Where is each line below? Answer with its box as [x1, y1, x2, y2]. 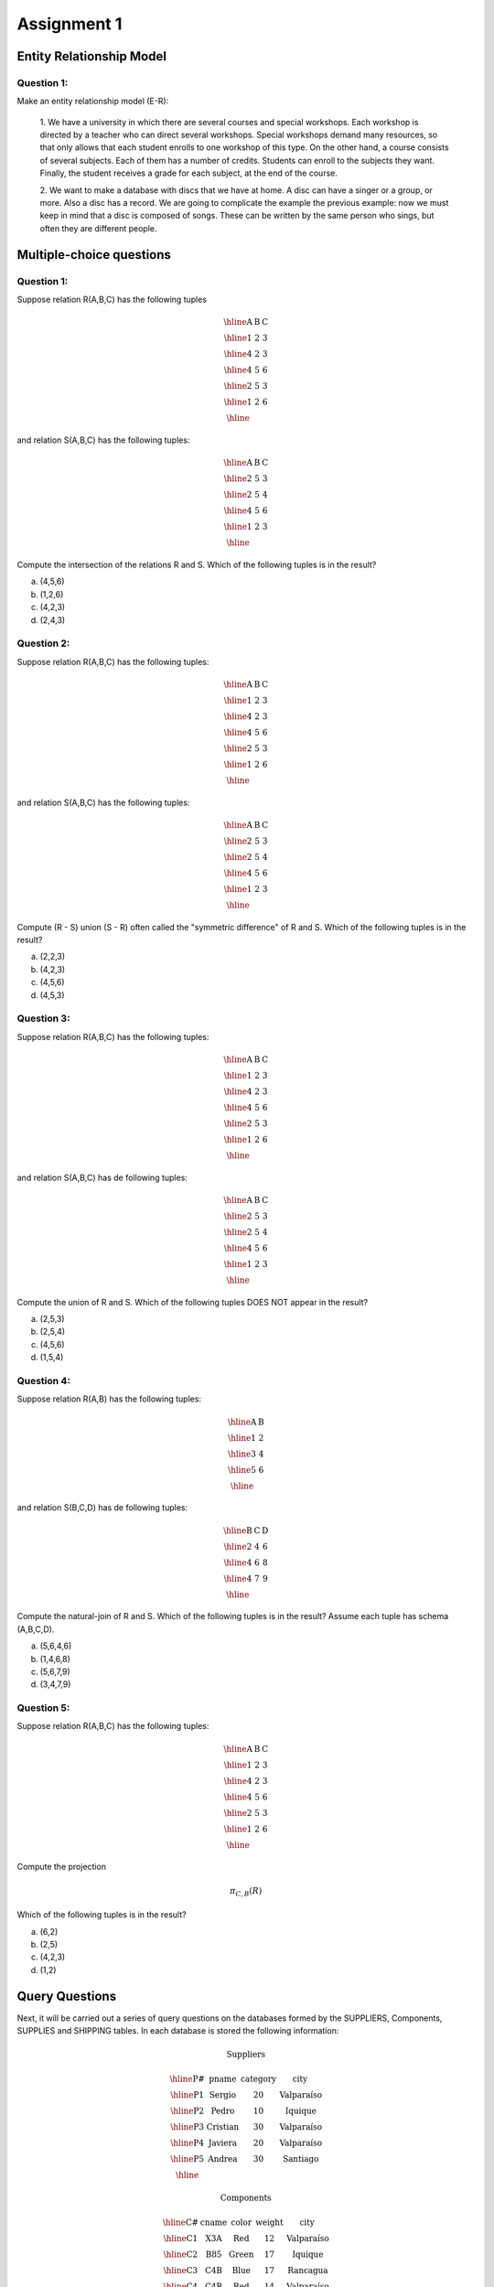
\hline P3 [170, 2121, 205, 2131]
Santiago [282, 2153, 319, 2164]
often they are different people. [39, 222, 157, 233]
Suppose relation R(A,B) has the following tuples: [16, 1393, 201, 1404]
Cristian [206, 2121, 240, 2131]
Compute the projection [16, 1862, 107, 1873]
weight [254, 2217, 284, 2228]
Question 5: [16, 1702, 70, 1714]
